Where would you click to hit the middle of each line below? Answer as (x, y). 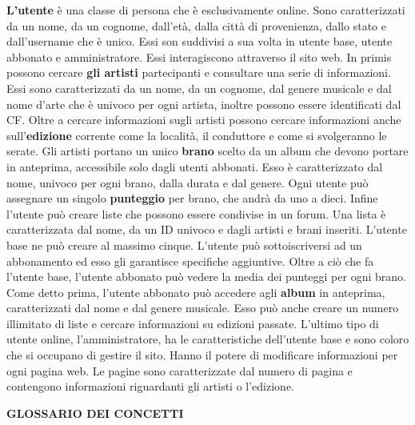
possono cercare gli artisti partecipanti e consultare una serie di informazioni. (199, 72)
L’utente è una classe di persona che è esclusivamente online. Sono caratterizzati (206, 10)
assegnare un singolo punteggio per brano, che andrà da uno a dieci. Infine (192, 198)
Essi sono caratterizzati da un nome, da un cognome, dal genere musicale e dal (199, 88)
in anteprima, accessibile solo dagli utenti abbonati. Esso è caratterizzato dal (195, 166)
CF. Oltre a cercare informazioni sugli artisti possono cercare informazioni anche (204, 120)
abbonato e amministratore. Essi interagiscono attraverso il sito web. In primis (199, 56)
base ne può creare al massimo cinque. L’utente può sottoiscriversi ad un (184, 245)
